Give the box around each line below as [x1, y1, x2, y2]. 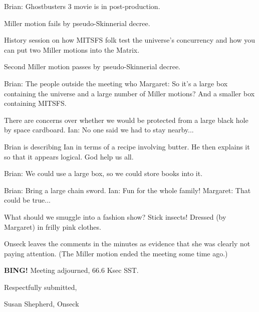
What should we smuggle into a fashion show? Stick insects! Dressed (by [4, 211, 226, 222]
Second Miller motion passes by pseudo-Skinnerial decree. [4, 61, 180, 72]
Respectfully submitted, [4, 281, 77, 292]
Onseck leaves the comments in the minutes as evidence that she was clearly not [4, 238, 250, 249]
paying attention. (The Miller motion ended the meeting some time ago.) [4, 248, 228, 258]
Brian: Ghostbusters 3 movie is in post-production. [4, 1, 160, 11]
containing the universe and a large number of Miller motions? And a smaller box [4, 88, 255, 98]
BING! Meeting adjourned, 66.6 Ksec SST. [4, 265, 139, 275]
